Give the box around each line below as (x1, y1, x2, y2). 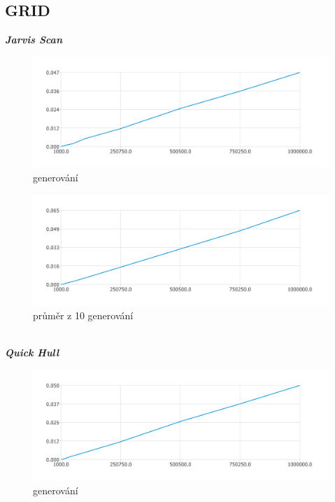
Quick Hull (5, 344, 59, 359)
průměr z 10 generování (33, 307, 134, 322)
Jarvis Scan (5, 32, 62, 47)
